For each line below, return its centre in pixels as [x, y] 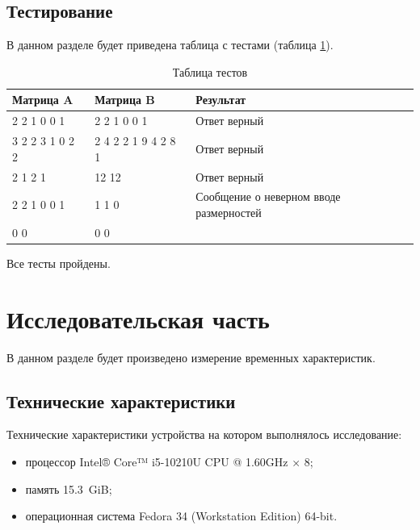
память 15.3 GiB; [69, 488]
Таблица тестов [210, 71]
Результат [221, 100]
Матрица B [125, 100]
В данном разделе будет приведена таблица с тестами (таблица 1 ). [170, 45]
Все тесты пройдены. [59, 263]
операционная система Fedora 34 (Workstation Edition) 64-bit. [181, 516]
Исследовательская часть [138, 318]
